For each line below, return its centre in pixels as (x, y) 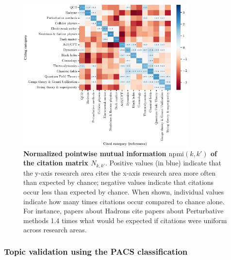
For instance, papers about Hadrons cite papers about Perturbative (124, 211)
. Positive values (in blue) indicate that (163, 163)
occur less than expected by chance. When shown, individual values (124, 191)
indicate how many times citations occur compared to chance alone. (124, 201)
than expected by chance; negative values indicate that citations (119, 182)
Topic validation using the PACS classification (96, 251)
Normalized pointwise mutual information (95, 153)
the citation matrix (56, 163)
